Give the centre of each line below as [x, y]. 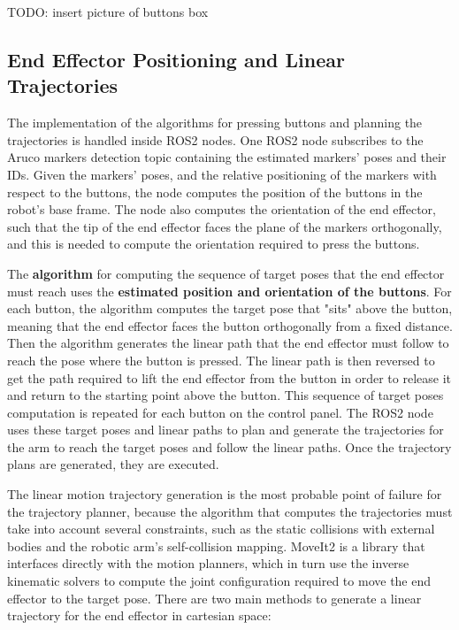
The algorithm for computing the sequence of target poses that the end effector [226, 273]
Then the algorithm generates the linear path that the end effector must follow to [228, 343]
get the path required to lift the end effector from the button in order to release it [229, 377]
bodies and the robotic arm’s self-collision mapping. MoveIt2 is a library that [216, 545]
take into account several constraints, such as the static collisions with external [221, 529]
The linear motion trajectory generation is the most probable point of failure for [225, 494]
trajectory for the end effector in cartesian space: [139, 615]
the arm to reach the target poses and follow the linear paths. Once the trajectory [229, 446]
